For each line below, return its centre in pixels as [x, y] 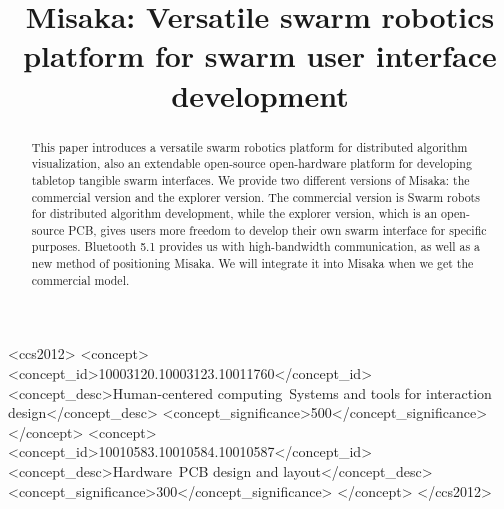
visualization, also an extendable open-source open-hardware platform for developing [251, 163]
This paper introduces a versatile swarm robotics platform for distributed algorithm [249, 146]
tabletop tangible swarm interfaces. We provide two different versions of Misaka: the [250, 179]
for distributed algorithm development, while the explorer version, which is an [234, 213]
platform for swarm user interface [260, 55]
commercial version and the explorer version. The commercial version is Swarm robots [255, 196]
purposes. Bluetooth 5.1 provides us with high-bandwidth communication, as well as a [255, 246]
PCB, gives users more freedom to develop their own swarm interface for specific [277, 229]
